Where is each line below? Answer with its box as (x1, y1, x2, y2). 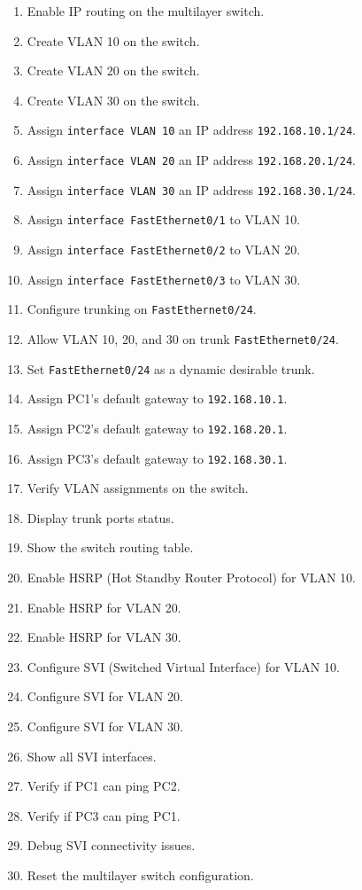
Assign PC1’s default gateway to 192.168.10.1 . (27, 389, 288, 408)
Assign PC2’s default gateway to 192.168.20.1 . (27, 418, 288, 437)
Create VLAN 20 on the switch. (27, 61, 200, 80)
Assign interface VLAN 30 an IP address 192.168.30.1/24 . (27, 180, 356, 199)
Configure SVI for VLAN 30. (27, 717, 183, 735)
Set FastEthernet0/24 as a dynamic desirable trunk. (27, 359, 315, 378)
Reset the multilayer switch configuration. (27, 865, 254, 884)
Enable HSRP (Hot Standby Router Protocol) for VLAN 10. (27, 568, 356, 587)
